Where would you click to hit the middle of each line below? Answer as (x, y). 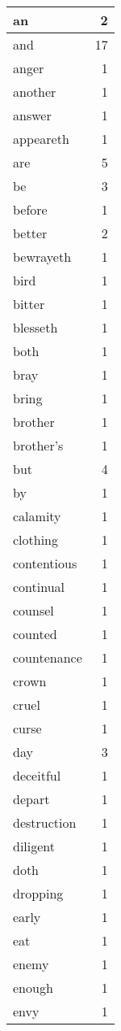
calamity (37, 516)
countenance (48, 657)
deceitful (37, 775)
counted (35, 634)
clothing (36, 539)
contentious (45, 563)
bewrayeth (42, 257)
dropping (38, 893)
